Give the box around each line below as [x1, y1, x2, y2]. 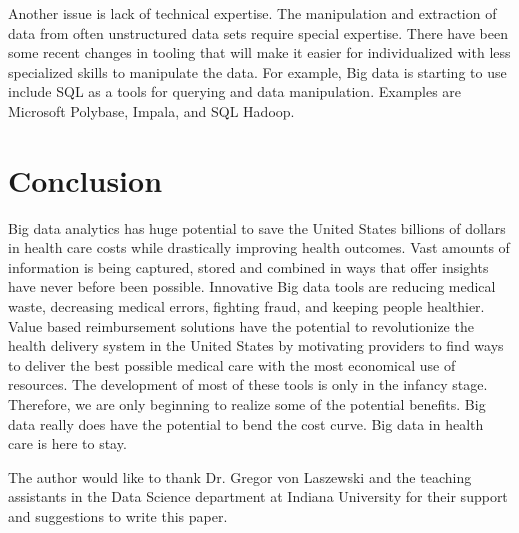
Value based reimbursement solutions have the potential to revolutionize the [8, 315, 474, 336]
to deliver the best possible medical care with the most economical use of [8, 354, 456, 375]
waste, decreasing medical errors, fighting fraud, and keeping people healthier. [8, 296, 485, 317]
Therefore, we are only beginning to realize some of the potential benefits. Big [8, 394, 486, 415]
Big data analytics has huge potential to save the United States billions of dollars [8, 217, 506, 238]
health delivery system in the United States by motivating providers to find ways [8, 335, 504, 356]
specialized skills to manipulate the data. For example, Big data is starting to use [8, 61, 507, 82]
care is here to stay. [8, 433, 127, 454]
